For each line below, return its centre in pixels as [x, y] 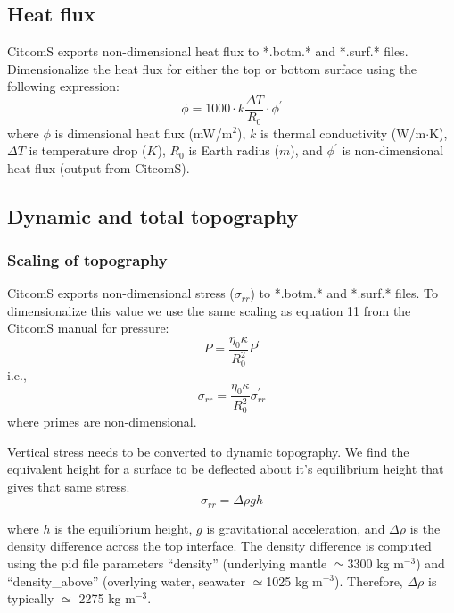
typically [31, 598]
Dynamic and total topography [153, 215]
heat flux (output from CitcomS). [99, 167]
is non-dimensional [393, 150]
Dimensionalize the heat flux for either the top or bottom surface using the [212, 68]
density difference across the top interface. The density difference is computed [219, 546]
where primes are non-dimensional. [102, 421]
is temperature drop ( [88, 150]
